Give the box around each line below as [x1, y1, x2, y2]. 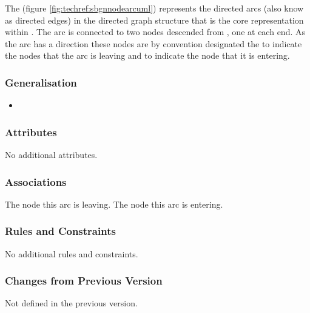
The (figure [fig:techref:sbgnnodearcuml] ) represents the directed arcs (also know [5, 2, 304, 14]
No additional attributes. [5, 148, 98, 160]
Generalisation [5, 74, 77, 90]
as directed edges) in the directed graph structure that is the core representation [5, 13, 304, 26]
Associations [5, 174, 67, 189]
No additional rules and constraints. [5, 247, 138, 260]
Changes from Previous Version [5, 273, 163, 288]
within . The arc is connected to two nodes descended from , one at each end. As [5, 25, 305, 38]
